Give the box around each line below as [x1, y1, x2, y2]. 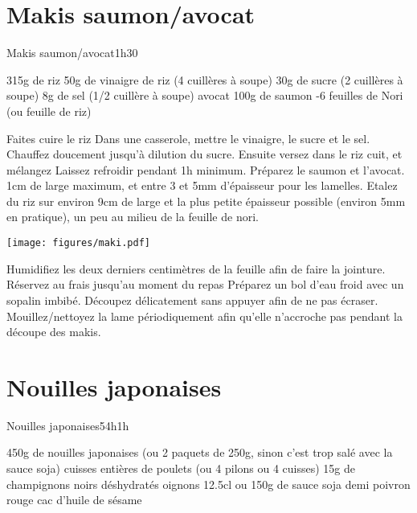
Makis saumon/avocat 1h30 [6, 44, 138, 61]
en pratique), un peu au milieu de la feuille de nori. [6, 208, 259, 225]
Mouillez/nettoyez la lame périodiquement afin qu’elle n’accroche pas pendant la [6, 307, 403, 324]
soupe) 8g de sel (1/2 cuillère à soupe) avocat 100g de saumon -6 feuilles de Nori [6, 87, 403, 104]
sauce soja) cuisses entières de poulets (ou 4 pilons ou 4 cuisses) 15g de [6, 460, 356, 476]
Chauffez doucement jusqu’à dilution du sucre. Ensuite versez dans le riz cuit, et [6, 146, 403, 162]
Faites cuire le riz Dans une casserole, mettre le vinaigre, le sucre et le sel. [6, 129, 370, 146]
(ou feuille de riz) [6, 102, 92, 119]
